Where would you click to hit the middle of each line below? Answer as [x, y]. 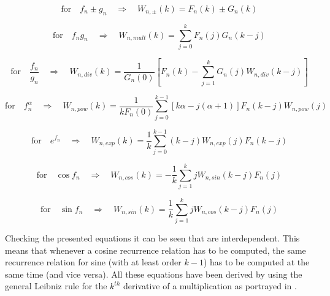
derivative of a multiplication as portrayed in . [210, 286]
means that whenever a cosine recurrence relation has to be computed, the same [155, 250]
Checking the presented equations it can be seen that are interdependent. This [152, 238]
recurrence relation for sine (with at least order [93, 262]
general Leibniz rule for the [56, 286]
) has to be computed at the [256, 262]
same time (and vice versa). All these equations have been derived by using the [154, 274]
